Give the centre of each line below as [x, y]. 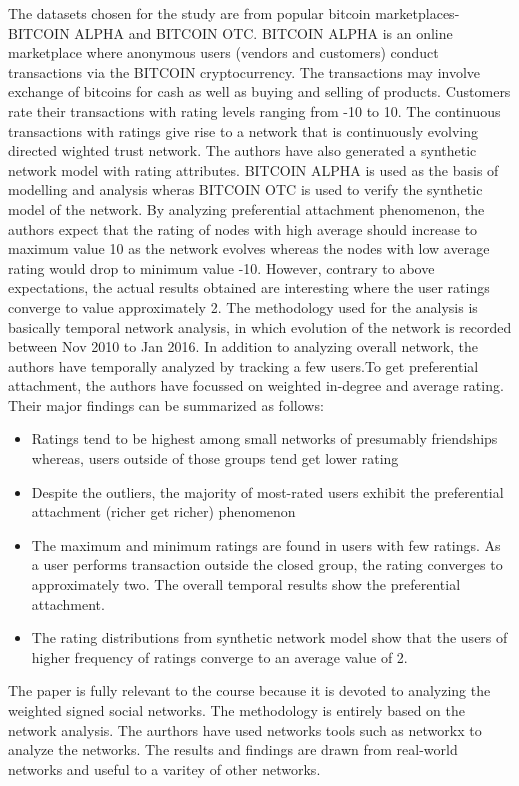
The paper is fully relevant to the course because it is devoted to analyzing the [249, 690]
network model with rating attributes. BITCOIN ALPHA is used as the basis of [253, 169]
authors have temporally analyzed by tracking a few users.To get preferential [243, 365]
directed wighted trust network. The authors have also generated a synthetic [242, 150]
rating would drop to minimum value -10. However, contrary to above [221, 267]
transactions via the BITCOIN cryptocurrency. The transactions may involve [244, 71]
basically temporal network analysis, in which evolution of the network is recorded [260, 326]
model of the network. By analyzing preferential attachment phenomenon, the [246, 208]
